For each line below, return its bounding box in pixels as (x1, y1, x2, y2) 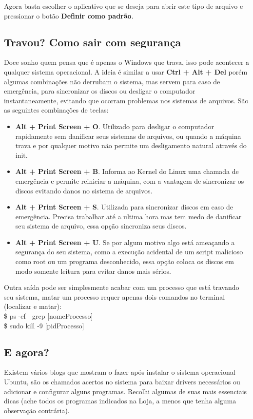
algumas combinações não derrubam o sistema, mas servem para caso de (4, 76, 220, 86)
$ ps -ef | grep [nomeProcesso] (4, 311, 93, 321)
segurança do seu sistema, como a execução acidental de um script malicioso (15, 247, 243, 257)
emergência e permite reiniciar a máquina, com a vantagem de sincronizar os (15, 175, 244, 186)
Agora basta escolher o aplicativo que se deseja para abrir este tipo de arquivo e (4, 1, 243, 11)
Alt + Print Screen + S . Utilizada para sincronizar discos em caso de (15, 202, 234, 212)
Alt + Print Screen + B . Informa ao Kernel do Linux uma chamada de (15, 166, 239, 176)
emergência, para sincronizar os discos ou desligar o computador (4, 86, 195, 96)
